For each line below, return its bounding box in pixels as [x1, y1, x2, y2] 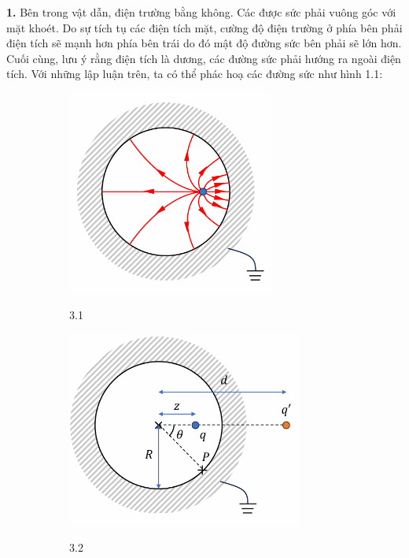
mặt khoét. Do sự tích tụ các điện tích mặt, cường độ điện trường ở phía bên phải [6, 19, 403, 35]
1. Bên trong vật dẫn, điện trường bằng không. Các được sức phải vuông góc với [6, 4, 396, 20]
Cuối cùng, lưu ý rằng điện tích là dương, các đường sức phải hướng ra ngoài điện [6, 50, 401, 66]
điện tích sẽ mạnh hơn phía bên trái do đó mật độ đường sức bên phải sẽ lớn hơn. [6, 35, 402, 51]
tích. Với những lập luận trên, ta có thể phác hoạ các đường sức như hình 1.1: [6, 65, 383, 82]
